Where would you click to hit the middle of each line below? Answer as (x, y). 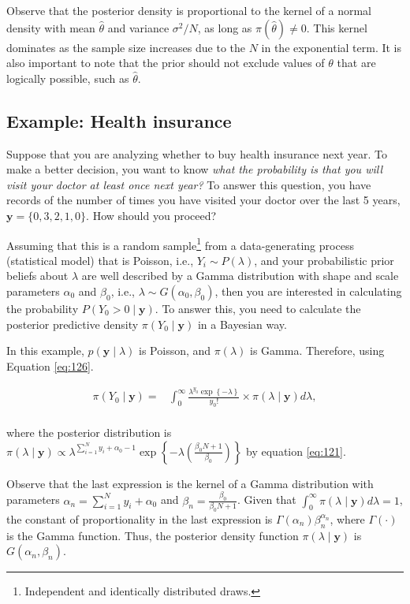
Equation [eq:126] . (50, 365)
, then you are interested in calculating (308, 291)
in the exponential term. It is (332, 47)
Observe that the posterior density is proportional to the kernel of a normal (189, 10)
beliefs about (37, 276)
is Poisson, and (175, 350)
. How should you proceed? (151, 215)
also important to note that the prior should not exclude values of (166, 63)
